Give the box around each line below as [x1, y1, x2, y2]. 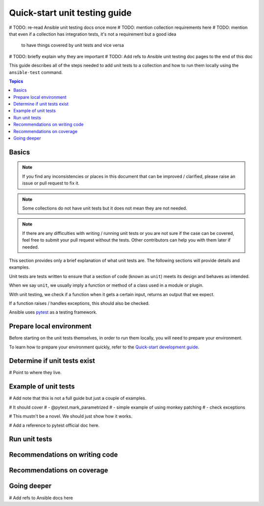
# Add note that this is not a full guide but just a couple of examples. [9, 395, 147, 401]
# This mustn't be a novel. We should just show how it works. [9, 414, 132, 419]
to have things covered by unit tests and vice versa [21, 42, 124, 48]
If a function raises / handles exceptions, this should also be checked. [9, 300, 150, 306]
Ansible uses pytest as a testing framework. [9, 309, 97, 315]
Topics [9, 78, 23, 84]
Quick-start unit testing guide [9, 7, 132, 18]
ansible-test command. [9, 69, 63, 75]
